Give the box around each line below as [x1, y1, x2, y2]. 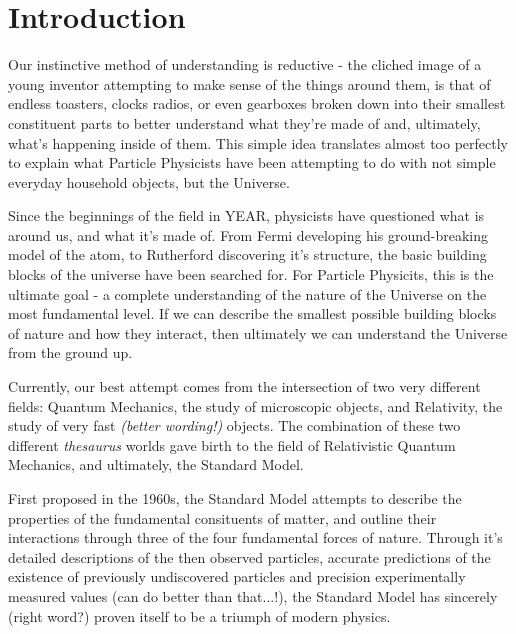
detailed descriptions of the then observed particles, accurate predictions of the [8, 546, 491, 567]
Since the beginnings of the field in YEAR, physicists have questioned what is [8, 205, 485, 226]
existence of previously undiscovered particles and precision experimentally [8, 566, 466, 587]
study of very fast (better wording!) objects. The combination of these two [8, 415, 461, 436]
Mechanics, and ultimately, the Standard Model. [8, 454, 304, 475]
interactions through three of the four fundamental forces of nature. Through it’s [8, 527, 503, 548]
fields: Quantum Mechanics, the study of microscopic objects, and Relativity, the [8, 395, 503, 416]
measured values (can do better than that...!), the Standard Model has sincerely [8, 585, 498, 606]
